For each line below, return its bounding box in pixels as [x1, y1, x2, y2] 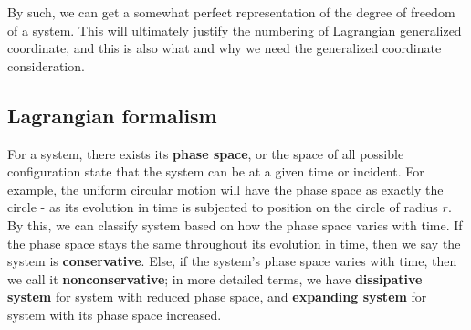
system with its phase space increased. [7, 304, 222, 324]
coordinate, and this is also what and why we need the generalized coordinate [7, 38, 442, 58]
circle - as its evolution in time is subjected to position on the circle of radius [7, 197, 438, 217]
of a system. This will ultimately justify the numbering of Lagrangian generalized [7, 20, 462, 39]
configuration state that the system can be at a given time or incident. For [7, 162, 424, 181]
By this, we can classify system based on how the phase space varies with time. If [7, 215, 463, 234]
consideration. [7, 56, 85, 75]
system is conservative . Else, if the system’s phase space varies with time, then [7, 251, 457, 271]
